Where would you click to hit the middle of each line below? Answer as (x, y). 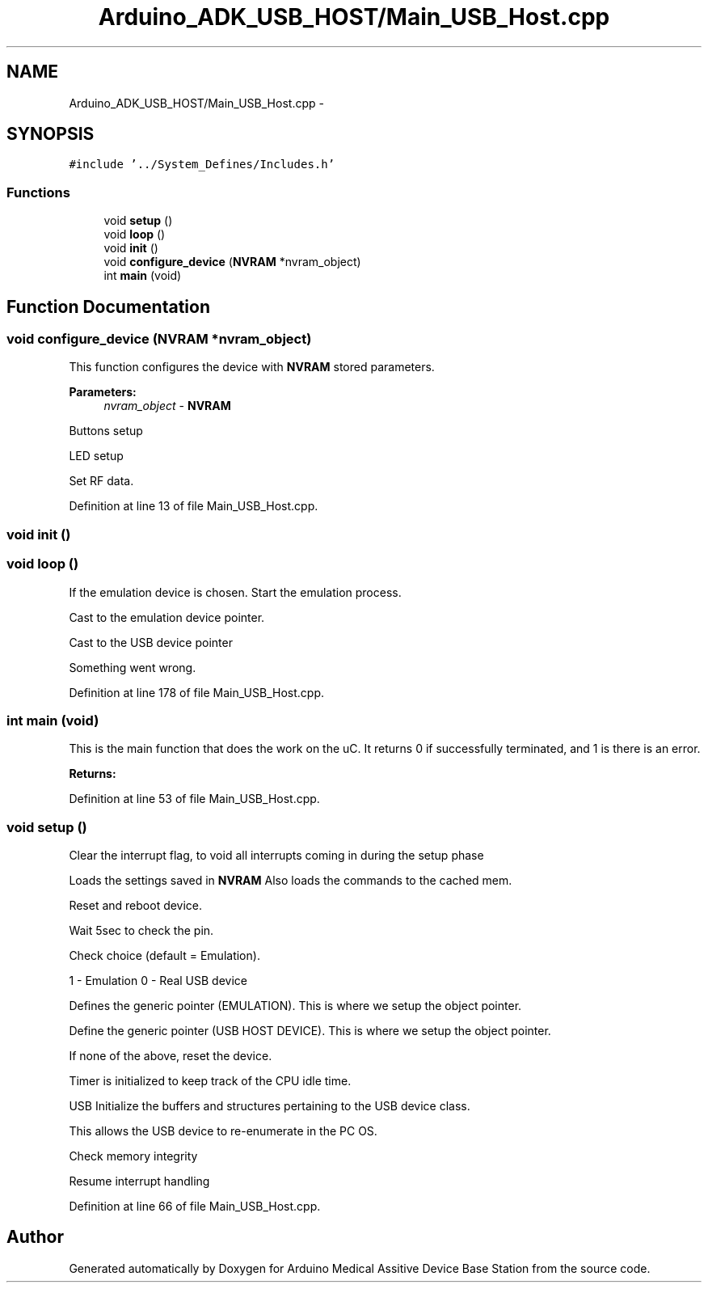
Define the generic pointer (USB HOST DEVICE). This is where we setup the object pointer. (310, 1031)
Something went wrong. (133, 667)
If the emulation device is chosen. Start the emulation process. (235, 592)
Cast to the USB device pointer (151, 642)
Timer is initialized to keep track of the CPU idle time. (210, 1081)
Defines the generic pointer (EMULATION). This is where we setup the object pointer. (295, 1006)
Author (35, 1237)
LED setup (96, 456)
